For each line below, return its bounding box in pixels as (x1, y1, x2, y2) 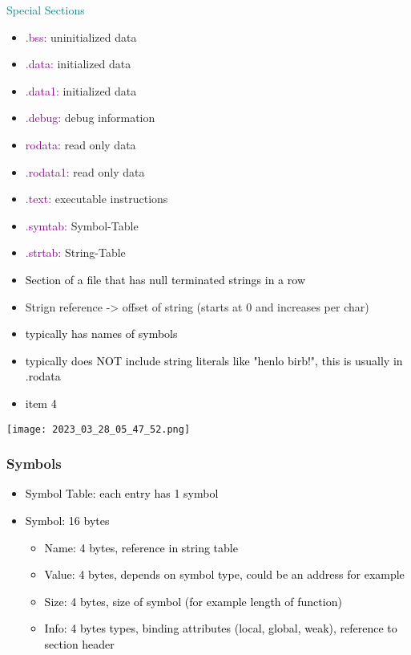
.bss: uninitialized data (25, 28, 137, 45)
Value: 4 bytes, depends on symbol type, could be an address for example (44, 566, 405, 583)
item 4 (25, 394, 57, 411)
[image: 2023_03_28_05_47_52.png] (6, 423, 191, 435)
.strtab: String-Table (25, 244, 126, 261)
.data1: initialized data (25, 82, 137, 99)
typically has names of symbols (25, 325, 178, 342)
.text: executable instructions (25, 190, 168, 207)
